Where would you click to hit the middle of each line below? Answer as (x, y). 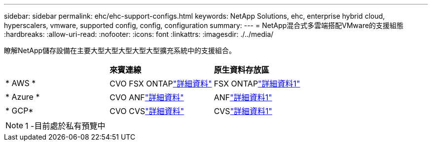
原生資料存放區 (241, 70)
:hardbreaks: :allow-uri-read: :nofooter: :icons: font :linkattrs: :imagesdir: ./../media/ (139, 34)
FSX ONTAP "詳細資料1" (257, 84)
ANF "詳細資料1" (243, 97)
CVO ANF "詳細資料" (147, 97)
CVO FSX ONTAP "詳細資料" (161, 84)
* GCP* (19, 111)
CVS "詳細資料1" (243, 111)
